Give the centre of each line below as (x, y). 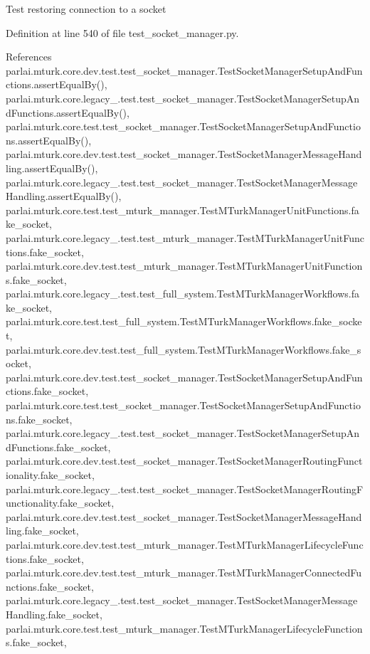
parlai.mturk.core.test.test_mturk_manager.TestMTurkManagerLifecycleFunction (184, 628)
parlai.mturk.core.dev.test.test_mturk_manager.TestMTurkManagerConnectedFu (184, 573)
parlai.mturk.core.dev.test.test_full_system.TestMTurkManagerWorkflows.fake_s (184, 349)
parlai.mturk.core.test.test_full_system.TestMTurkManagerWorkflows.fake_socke (184, 321)
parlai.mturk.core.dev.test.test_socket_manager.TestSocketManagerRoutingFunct (184, 461)
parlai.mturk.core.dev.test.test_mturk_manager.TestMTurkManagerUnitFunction (184, 266)
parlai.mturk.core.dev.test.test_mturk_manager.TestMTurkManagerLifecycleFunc (185, 544)
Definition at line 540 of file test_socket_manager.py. (122, 32)
